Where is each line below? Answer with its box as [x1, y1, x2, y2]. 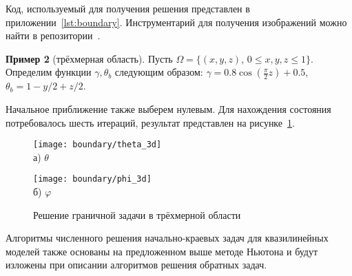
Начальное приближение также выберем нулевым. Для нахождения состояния [6, 101, 331, 116]
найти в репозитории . [6, 28, 101, 43]
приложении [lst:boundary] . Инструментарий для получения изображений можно [6, 14, 347, 29]
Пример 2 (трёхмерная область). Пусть [6, 51, 173, 65]
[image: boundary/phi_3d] [33, 174, 152, 184]
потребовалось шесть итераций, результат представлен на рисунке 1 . [6, 115, 295, 129]
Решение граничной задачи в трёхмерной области [33, 207, 241, 222]
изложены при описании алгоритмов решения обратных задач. [6, 257, 267, 272]
